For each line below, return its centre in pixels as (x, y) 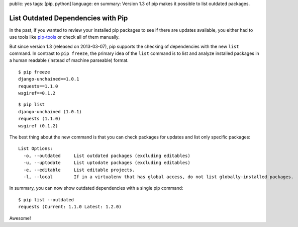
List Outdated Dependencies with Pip (69, 18)
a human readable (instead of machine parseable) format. (69, 60)
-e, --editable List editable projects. (79, 170)
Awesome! (20, 218)
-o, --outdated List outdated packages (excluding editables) (107, 156)
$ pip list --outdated (46, 200)
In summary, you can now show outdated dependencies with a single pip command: (96, 188)
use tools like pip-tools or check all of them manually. (65, 37)
